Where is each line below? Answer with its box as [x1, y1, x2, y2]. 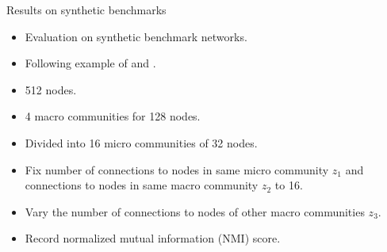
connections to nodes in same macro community [25, 177, 259, 193]
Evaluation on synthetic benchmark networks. [25, 28, 247, 44]
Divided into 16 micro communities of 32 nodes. [25, 134, 258, 151]
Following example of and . [25, 55, 156, 71]
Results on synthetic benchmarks [6, 2, 167, 17]
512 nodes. [25, 81, 77, 97]
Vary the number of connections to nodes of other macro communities [25, 203, 365, 220]
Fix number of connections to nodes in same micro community [25, 161, 329, 178]
